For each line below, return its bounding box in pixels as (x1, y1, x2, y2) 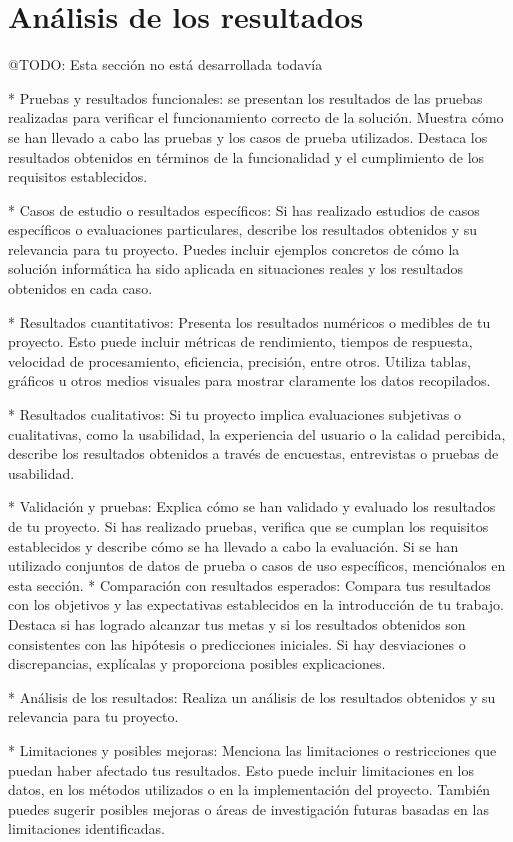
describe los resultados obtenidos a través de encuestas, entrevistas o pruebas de (8, 443, 499, 464)
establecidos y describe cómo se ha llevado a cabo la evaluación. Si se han (8, 535, 459, 556)
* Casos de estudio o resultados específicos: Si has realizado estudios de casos (8, 199, 480, 220)
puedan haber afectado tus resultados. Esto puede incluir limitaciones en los (8, 759, 474, 780)
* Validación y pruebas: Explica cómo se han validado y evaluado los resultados (8, 496, 496, 517)
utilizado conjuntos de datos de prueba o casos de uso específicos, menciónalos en (8, 555, 506, 576)
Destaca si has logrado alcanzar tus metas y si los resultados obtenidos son (8, 613, 466, 634)
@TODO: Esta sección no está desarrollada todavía (8, 54, 323, 75)
